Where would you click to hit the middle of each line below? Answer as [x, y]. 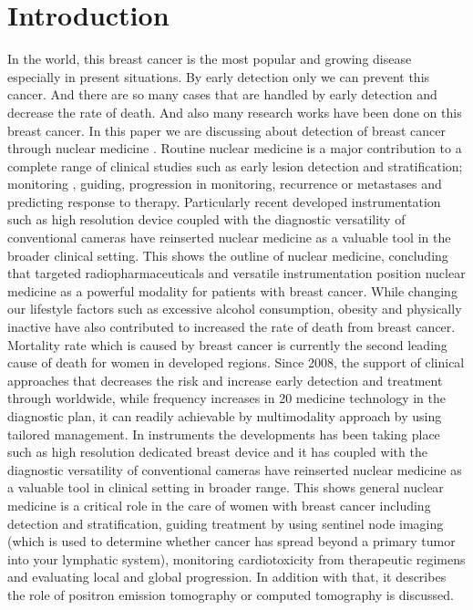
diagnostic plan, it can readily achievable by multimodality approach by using [225, 416]
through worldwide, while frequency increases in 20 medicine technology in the [226, 398]
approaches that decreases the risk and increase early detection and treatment [225, 380]
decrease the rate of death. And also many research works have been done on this [235, 112]
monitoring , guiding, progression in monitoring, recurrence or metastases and [225, 184]
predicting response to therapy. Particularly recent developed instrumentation [224, 201]
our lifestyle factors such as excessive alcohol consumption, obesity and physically [235, 309]
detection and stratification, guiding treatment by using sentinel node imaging [226, 523]
